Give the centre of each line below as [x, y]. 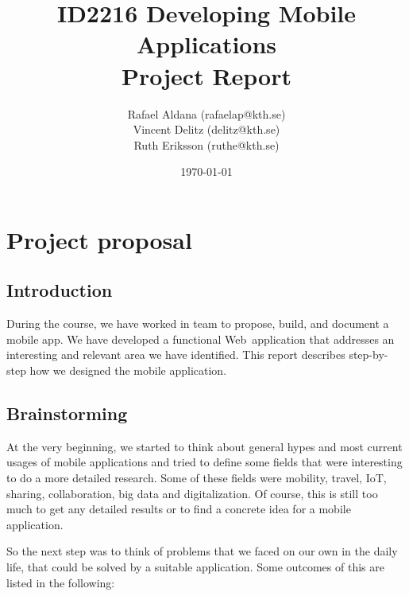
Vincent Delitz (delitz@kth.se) [206, 129]
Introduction [60, 290]
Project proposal [99, 239]
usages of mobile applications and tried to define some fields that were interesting [204, 462]
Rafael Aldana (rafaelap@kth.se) [206, 113]
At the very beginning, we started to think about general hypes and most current [204, 446]
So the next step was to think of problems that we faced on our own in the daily [202, 551]
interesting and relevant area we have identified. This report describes [176, 354]
